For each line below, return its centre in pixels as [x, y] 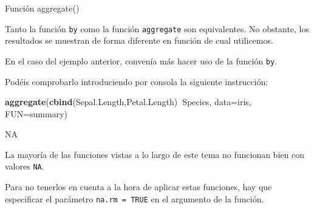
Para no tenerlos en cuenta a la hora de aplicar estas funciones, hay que [138, 187]
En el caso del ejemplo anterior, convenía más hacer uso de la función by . [141, 60]
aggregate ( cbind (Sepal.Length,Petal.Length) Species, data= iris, [128, 102]
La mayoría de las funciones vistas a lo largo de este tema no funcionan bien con [155, 154]
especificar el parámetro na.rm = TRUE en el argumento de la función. [135, 198]
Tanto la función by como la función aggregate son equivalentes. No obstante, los [157, 28]
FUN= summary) [36, 113]
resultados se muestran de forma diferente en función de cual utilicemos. [139, 40]
